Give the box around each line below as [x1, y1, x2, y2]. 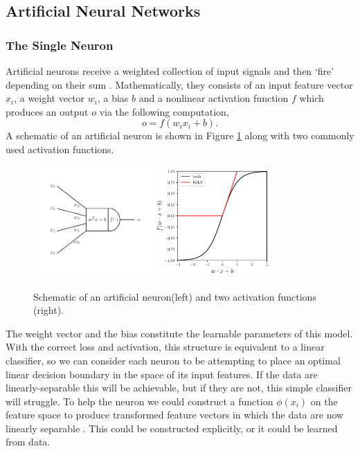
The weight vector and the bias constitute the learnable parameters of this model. [6, 326, 353, 340]
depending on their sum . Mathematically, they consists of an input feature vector [6, 77, 353, 91]
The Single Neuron [6, 36, 114, 53]
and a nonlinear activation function [138, 91, 289, 105]
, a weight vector [14, 91, 85, 105]
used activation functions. [6, 141, 114, 156]
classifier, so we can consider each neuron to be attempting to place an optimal [6, 353, 341, 367]
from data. [6, 434, 51, 449]
